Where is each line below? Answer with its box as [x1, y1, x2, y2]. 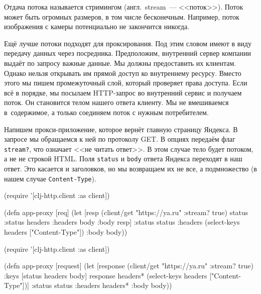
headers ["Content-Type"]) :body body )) [4, 227, 127, 237]
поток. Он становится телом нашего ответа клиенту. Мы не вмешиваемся [4, 97, 229, 108]
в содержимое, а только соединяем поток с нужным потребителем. [4, 107, 209, 117]
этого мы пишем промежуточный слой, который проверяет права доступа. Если [4, 77, 247, 88]
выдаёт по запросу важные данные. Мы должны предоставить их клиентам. [4, 57, 236, 68]
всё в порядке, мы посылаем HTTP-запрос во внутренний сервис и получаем [4, 87, 242, 97]
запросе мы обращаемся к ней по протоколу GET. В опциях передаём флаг [4, 134, 235, 144]
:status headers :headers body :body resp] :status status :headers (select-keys [4, 217, 240, 227]
